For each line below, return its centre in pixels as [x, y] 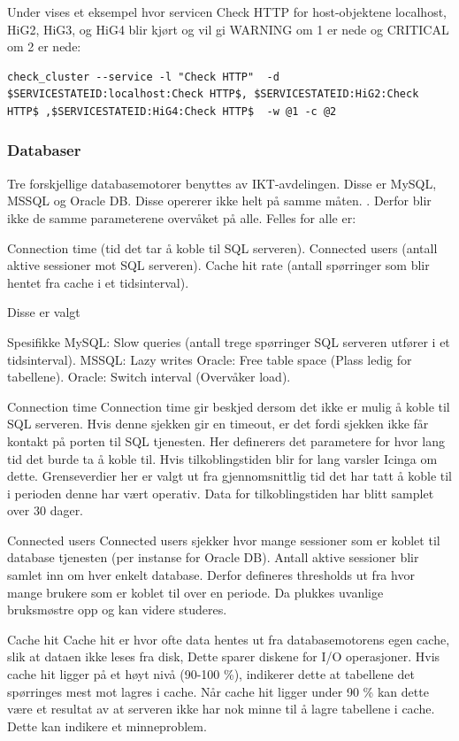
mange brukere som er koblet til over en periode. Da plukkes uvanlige [195, 592]
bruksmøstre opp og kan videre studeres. [117, 610]
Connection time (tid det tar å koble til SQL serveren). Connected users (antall [222, 247]
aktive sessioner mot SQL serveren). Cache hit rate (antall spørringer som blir [218, 265]
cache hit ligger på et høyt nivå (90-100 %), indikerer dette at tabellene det [211, 674]
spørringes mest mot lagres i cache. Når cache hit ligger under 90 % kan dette [218, 691]
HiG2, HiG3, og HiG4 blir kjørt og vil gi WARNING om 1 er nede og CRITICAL [228, 29]
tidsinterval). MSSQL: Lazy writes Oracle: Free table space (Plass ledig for [210, 359]
